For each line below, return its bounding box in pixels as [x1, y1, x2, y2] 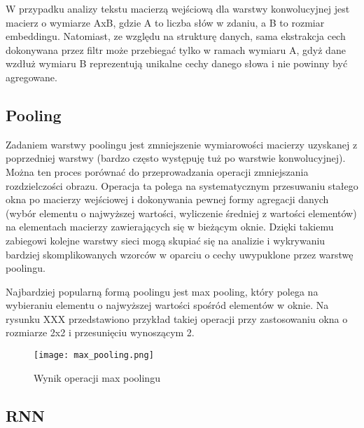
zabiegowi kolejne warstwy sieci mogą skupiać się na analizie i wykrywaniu [6, 233, 325, 247]
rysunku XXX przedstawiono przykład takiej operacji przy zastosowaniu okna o [6, 311, 348, 326]
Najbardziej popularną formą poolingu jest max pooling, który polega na [6, 284, 318, 298]
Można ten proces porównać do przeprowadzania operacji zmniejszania [6, 164, 309, 179]
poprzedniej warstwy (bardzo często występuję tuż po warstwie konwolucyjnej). [6, 151, 346, 165]
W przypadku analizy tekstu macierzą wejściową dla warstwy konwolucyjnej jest [6, 1, 350, 15]
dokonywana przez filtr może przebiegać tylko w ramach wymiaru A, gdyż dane [6, 42, 346, 57]
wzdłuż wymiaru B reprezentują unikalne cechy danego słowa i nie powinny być [6, 56, 348, 71]
